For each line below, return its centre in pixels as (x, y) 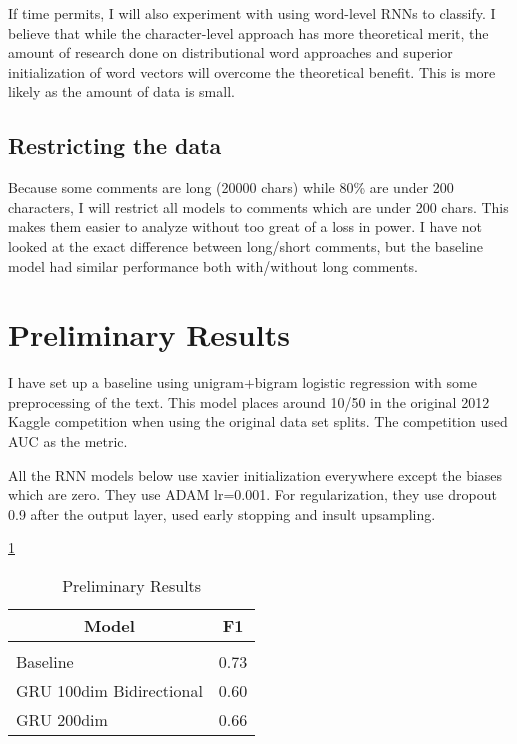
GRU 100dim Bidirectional (109, 691)
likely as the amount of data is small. (121, 91)
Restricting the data (115, 145)
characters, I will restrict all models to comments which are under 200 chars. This (258, 206)
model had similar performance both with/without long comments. (213, 265)
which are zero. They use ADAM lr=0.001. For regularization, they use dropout (252, 494)
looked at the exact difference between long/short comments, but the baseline (246, 245)
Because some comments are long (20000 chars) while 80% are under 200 (231, 187)
